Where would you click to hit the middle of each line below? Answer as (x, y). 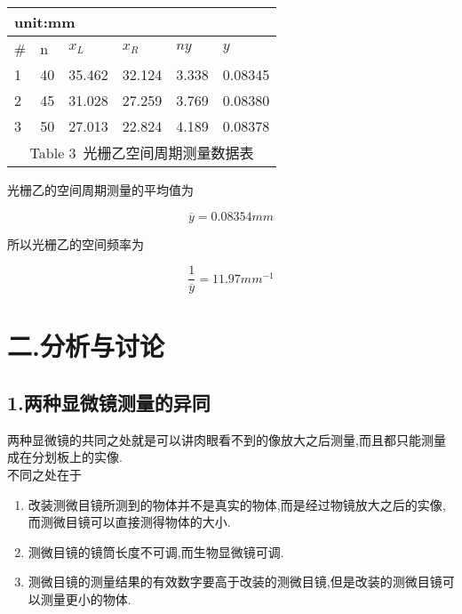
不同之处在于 (44, 475)
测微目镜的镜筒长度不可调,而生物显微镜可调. (156, 551)
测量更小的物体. (86, 598)
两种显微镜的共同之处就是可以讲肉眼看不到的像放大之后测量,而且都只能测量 (227, 439)
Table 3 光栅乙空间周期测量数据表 (142, 153)
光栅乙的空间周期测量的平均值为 (100, 190)
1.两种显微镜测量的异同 (109, 403)
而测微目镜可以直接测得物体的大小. (129, 522)
